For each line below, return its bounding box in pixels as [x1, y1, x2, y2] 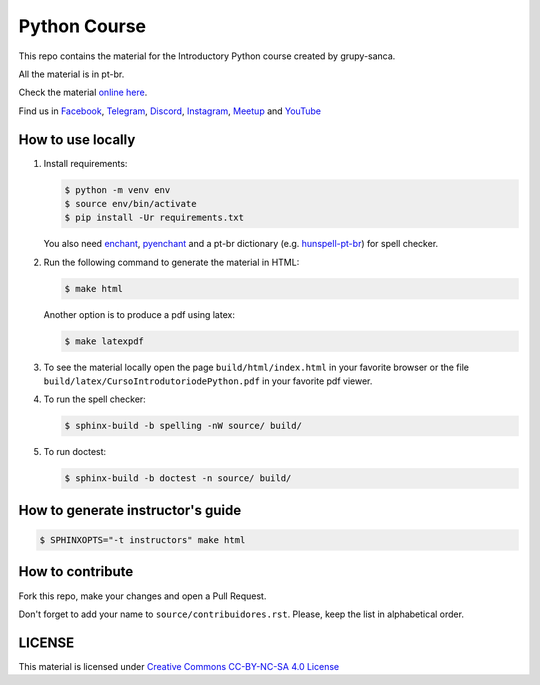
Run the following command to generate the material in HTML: [43, 256, 300, 268]
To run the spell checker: [43, 393, 147, 405]
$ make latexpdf [64, 335, 145, 347]
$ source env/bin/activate [64, 198, 197, 209]
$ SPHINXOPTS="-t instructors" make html [39, 535, 246, 546]
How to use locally [18, 131, 136, 148]
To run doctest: [43, 446, 107, 458]
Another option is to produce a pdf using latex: [43, 308, 235, 320]
